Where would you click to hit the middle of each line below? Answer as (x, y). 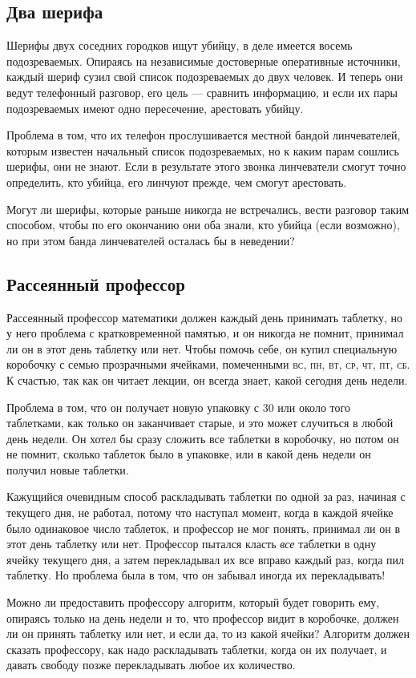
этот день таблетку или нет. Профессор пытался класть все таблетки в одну (192, 544)
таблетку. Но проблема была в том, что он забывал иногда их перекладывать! (196, 575)
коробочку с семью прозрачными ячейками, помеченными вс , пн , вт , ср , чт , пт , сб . (208, 364)
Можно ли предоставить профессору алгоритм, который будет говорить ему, (193, 602)
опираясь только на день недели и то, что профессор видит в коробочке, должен (203, 617)
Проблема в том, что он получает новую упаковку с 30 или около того (178, 407)
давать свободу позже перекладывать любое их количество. (151, 665)
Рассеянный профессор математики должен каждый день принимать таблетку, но (204, 317)
